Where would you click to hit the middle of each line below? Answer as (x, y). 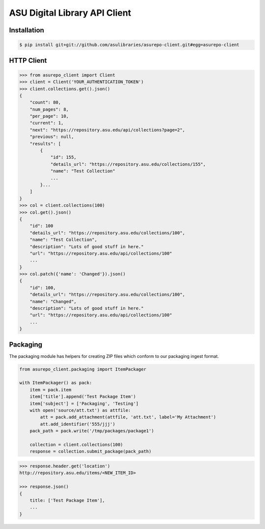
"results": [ (45, 144)
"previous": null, (52, 137)
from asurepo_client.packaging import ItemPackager (83, 369)
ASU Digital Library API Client (70, 13)
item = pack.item (51, 390)
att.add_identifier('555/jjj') (78, 424)
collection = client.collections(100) (76, 444)
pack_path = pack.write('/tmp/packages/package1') (92, 431)
